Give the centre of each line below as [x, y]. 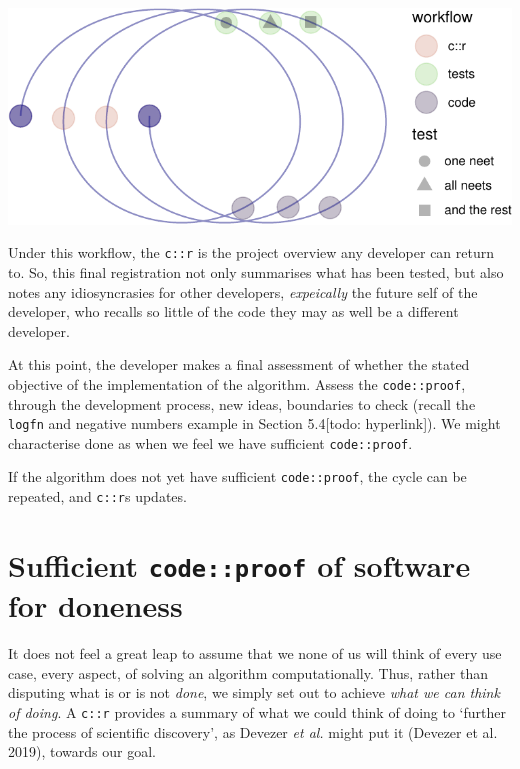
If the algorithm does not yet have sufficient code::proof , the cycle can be [237, 476]
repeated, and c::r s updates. [97, 496]
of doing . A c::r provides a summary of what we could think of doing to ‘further [257, 711]
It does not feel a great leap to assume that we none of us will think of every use [255, 653]
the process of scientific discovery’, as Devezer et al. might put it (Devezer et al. [253, 731]
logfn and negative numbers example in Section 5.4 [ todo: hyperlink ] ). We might [254, 423]
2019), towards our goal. [82, 751]
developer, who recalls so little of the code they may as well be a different [233, 311]
